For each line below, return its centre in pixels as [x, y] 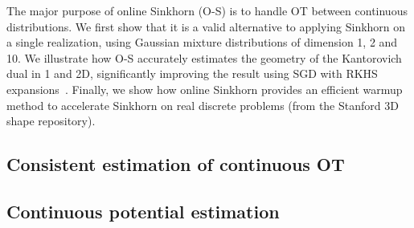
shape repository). [51, 121]
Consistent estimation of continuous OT [176, 164]
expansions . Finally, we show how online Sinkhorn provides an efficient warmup [205, 89]
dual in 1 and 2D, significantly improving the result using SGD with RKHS [192, 73]
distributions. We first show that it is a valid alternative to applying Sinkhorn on [206, 26]
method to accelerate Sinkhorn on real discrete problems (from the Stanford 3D [203, 105]
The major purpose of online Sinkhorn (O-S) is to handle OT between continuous [207, 10]
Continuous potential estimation [143, 211]
